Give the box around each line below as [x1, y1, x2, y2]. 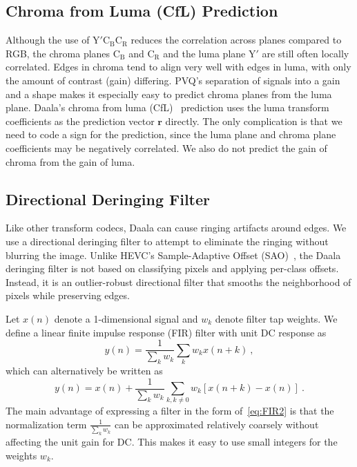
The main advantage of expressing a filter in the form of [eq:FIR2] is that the [6, 403, 334, 418]
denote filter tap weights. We [215, 311, 338, 325]
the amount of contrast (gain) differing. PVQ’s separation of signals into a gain [6, 73, 340, 87]
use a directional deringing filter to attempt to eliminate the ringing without [6, 233, 329, 248]
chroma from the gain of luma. [6, 154, 135, 169]
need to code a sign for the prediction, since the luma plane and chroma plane [6, 127, 336, 142]
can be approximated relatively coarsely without [114, 417, 319, 431]
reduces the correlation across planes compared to [131, 32, 342, 47]
